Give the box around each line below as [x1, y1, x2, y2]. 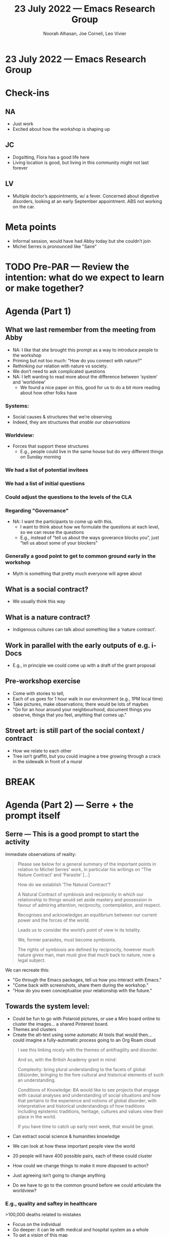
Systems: [5, 402, 29, 409]
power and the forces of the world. [17, 917, 90, 923]
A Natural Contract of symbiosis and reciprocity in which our [17, 891, 144, 897]
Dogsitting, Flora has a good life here [12, 154, 90, 160]
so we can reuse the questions [20, 529, 84, 535]
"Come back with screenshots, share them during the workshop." [12, 982, 149, 988]
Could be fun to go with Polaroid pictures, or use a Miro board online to [12, 1015, 160, 1021]
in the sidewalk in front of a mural [12, 758, 82, 765]
